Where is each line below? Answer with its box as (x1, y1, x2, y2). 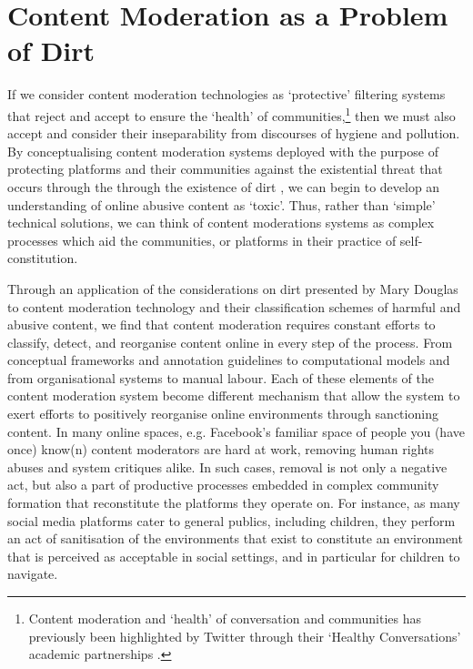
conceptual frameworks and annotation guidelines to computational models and (7, 350, 450, 370)
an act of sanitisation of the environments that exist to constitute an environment (7, 529, 463, 548)
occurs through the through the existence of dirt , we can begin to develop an (7, 177, 440, 196)
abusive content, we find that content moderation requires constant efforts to (7, 315, 436, 334)
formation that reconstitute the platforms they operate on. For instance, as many (7, 493, 460, 512)
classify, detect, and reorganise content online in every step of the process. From (7, 332, 453, 351)
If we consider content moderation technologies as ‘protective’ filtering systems (7, 85, 446, 104)
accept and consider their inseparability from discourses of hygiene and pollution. (7, 124, 460, 143)
